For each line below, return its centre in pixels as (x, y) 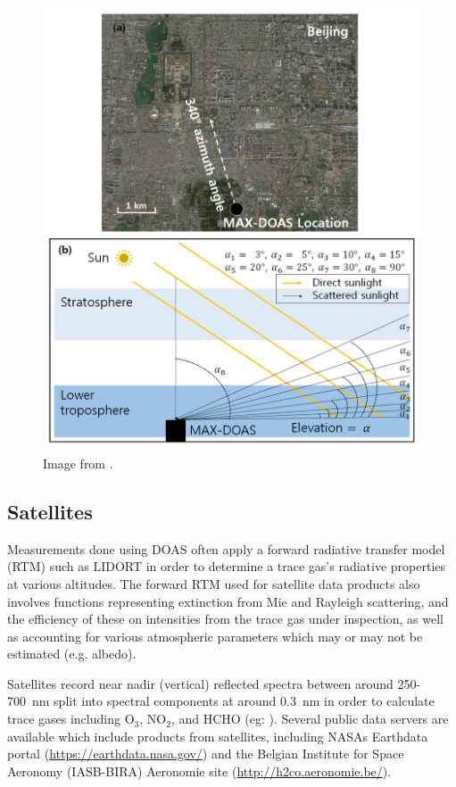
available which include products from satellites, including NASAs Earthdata (218, 736)
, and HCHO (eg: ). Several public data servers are (310, 719)
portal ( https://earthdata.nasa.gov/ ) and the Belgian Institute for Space (206, 754)
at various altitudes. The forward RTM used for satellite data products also (214, 583)
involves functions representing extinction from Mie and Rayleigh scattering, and (228, 601)
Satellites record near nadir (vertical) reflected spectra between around (200, 683)
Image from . (78, 463)
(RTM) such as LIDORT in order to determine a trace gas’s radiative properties (227, 566)
